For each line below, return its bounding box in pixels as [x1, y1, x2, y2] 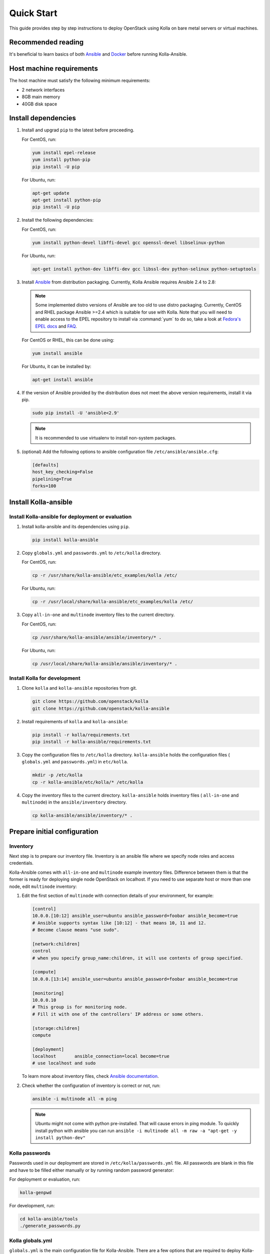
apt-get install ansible [32, 377, 93, 382]
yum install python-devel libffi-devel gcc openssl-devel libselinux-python [32, 240, 225, 245]
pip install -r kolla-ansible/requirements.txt [32, 739, 151, 745]
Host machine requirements [9, 64, 98, 73]
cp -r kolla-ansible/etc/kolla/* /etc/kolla [32, 779, 143, 785]
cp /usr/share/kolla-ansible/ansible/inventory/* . [32, 635, 162, 640]
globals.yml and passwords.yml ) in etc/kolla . [21, 759, 128, 765]
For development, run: [9, 1202, 55, 1208]
